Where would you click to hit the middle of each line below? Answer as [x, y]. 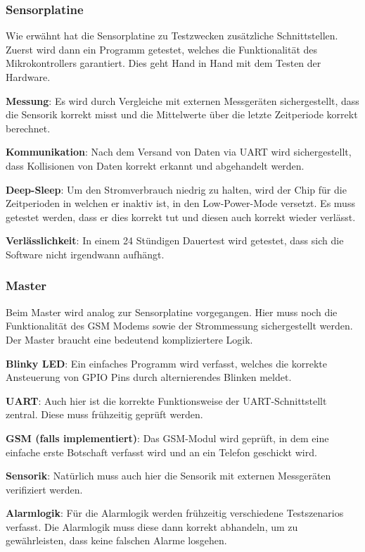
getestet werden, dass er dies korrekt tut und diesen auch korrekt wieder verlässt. [181, 217]
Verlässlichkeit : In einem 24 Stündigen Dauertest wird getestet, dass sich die [175, 240]
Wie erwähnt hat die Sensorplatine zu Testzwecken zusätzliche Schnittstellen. [172, 36]
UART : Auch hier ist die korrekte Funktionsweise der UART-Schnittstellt [166, 400]
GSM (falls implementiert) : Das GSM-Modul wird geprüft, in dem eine [167, 438]
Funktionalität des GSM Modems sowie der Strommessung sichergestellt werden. [179, 326]
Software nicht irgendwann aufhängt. [85, 254]
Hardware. [28, 77]
